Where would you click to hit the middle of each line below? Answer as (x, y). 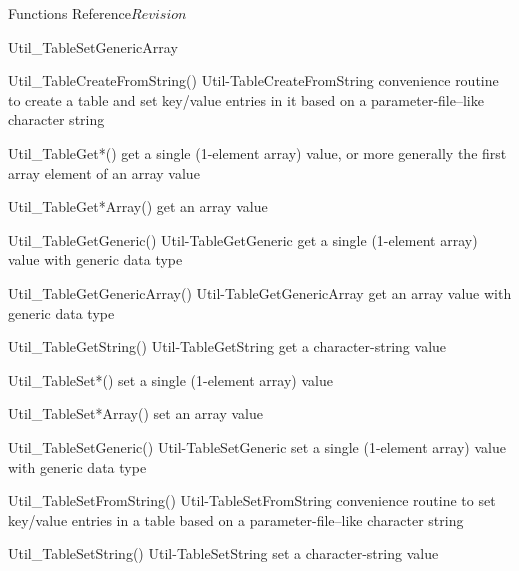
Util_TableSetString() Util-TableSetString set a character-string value (223, 553)
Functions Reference (70, 13)
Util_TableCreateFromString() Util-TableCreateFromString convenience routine (253, 80)
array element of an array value (104, 172)
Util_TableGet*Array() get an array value (138, 206)
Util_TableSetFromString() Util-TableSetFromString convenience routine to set (252, 500)
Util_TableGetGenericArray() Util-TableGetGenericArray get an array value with (260, 292)
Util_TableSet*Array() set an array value (135, 413)
